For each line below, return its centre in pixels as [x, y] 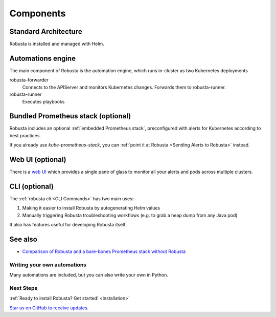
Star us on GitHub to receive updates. [49, 308]
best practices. [25, 135]
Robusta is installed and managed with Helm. [57, 44]
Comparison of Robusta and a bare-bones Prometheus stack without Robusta [104, 251]
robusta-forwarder [29, 80]
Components [38, 13]
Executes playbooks [43, 101]
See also [24, 239]
